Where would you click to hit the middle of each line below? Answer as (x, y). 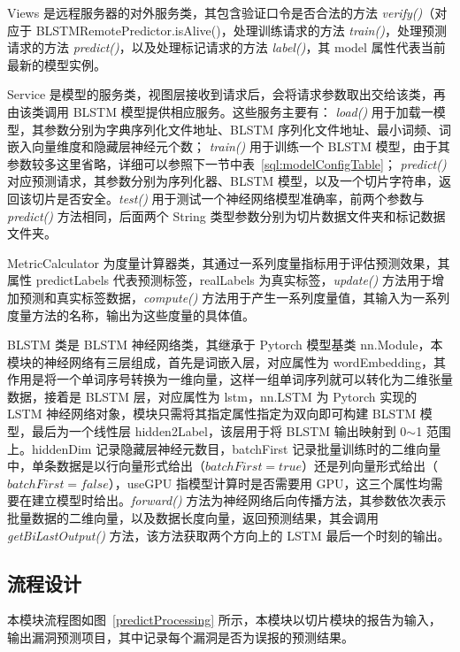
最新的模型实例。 (57, 64)
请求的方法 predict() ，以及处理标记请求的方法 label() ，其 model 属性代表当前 (226, 47)
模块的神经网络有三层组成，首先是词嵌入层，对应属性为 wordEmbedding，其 (227, 361)
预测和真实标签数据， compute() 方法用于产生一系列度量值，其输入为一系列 (234, 297)
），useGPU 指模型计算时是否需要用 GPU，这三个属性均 (269, 483)
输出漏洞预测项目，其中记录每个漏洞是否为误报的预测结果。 (180, 637)
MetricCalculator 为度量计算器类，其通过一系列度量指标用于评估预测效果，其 (229, 262)
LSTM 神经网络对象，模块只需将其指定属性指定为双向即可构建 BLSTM (212, 414)
